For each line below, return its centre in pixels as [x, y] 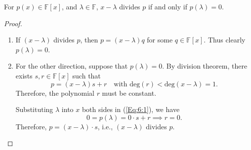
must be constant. [129, 93]
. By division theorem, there [205, 66]
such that [86, 75]
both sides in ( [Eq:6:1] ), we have [131, 109]
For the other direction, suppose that [72, 66]
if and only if [168, 6]
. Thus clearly [225, 40]
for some [160, 40]
